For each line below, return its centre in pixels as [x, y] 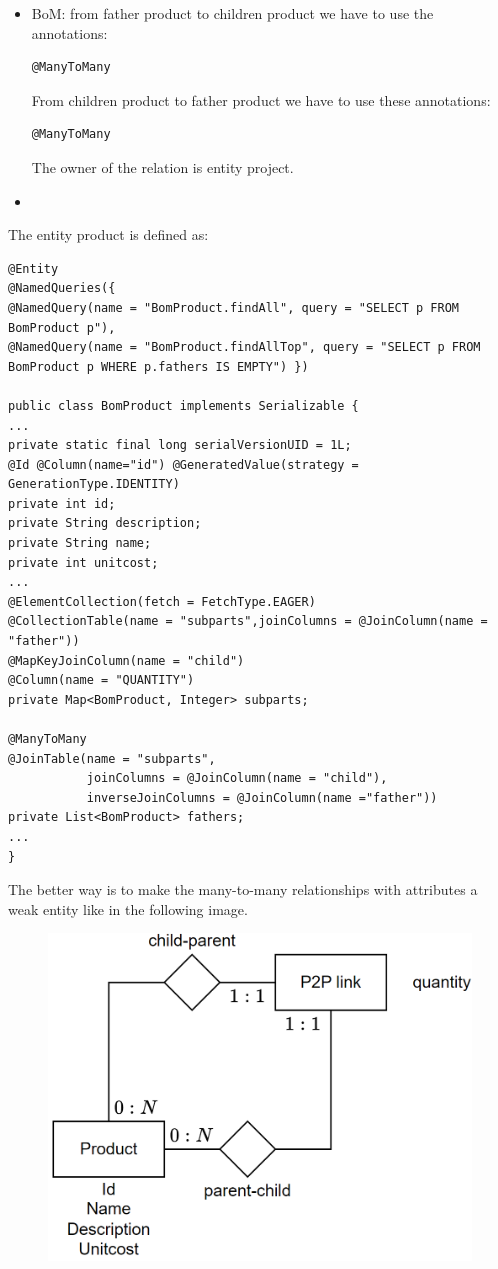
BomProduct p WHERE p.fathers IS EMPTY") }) [158, 366]
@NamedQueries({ [62, 288]
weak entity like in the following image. [128, 908]
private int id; [62, 503]
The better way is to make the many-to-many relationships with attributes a [243, 889]
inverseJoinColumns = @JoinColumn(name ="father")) [262, 797]
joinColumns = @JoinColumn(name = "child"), [237, 778]
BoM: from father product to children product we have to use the [232, 13]
